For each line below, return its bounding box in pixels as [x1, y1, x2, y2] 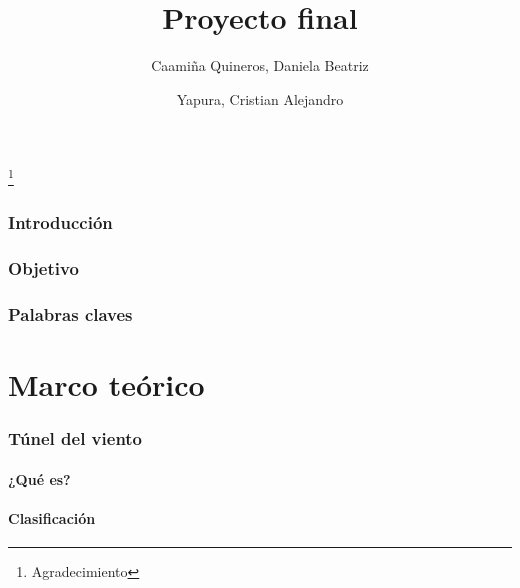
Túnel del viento [8, 426, 143, 451]
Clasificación [8, 508, 96, 529]
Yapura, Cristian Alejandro [176, 88, 344, 109]
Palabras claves [8, 302, 133, 327]
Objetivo [8, 256, 79, 281]
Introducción [8, 210, 113, 235]
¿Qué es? [8, 468, 71, 489]
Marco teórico [8, 364, 205, 405]
